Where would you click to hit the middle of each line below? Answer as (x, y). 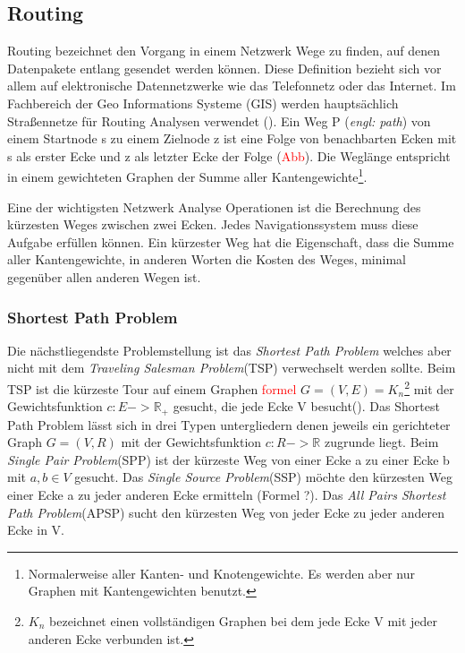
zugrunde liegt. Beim (381, 442)
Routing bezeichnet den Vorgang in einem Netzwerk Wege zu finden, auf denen (224, 51)
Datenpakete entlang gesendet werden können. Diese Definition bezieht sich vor (224, 68)
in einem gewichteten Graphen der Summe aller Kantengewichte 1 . (187, 176)
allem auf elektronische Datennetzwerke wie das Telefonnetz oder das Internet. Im (232, 86)
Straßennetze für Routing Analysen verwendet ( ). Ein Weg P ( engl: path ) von (219, 120)
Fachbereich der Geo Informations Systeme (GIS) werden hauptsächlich (203, 103)
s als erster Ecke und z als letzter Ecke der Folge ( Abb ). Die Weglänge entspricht (229, 155)
